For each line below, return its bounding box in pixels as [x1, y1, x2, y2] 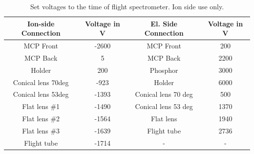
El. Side [150, 18, 177, 28]
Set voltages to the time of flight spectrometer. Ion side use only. [30, 1, 224, 11]
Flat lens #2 [22, 113, 60, 124]
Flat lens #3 [22, 125, 60, 135]
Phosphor [149, 65, 178, 75]
